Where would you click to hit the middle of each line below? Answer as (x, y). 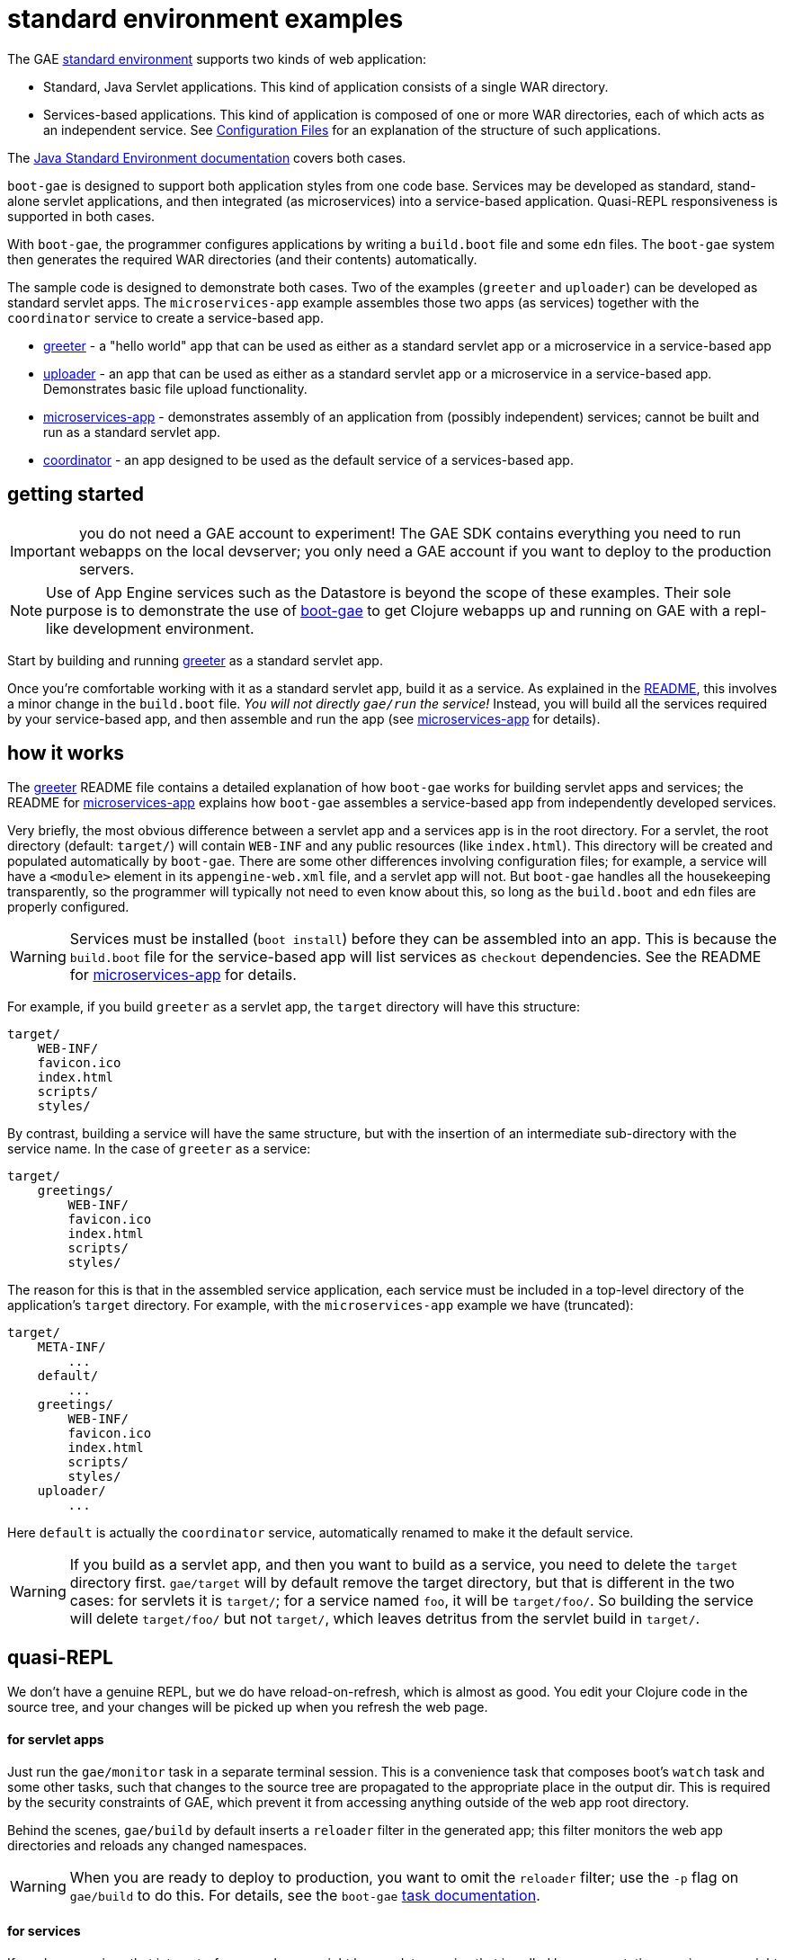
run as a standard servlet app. (132, 432)
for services (44, 1931)
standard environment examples (205, 19)
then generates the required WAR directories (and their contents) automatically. (242, 259)
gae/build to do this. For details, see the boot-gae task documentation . (305, 1895)
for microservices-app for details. (183, 975)
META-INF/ (71, 1347)
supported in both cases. (81, 216)
